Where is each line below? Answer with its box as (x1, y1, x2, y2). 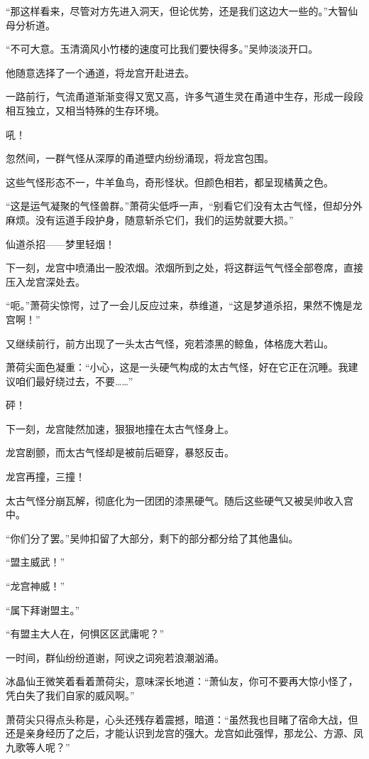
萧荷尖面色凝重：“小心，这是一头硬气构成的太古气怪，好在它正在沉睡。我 (6, 360, 348, 375)
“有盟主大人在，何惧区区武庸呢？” (6, 626, 165, 641)
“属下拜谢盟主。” (6, 602, 80, 617)
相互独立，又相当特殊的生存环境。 (6, 102, 165, 117)
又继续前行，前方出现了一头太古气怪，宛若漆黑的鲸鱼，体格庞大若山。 (6, 335, 334, 350)
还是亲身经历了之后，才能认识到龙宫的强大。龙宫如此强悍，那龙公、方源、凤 (6, 726, 363, 741)
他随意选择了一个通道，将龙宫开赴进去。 (6, 65, 194, 80)
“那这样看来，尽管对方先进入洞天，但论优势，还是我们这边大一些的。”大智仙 (6, 4, 358, 18)
